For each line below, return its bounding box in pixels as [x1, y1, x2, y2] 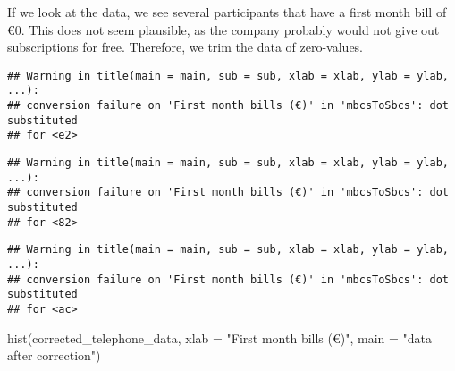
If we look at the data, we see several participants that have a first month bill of [7, 3, 447, 21]
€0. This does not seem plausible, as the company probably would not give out [7, 20, 440, 38]
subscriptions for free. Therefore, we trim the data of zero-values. [7, 38, 364, 56]
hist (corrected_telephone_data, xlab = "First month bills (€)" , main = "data [7, 328, 433, 347]
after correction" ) [7, 346, 101, 365]
